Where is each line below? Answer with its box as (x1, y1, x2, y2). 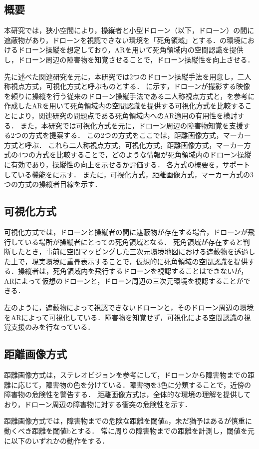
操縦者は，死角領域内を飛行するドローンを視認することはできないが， (17, 266, 248, 276)
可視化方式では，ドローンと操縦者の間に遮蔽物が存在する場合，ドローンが (4, 226, 248, 237)
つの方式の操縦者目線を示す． (4, 179, 102, 189)
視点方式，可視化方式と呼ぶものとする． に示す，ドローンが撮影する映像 (10, 81, 250, 91)
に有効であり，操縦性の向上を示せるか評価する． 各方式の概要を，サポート (4, 159, 251, 169)
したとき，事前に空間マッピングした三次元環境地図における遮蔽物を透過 (10, 246, 249, 257)
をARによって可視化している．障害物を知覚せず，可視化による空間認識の (4, 312, 244, 322)
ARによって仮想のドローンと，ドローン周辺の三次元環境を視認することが (4, 275, 244, 286)
